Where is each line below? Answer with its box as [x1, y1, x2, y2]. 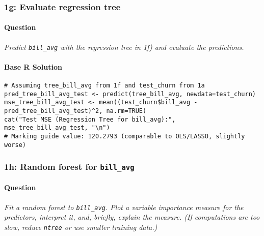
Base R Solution [4, 61, 62, 72]
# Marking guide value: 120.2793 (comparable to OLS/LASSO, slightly [4, 133, 245, 140]
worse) [4, 141, 26, 149]
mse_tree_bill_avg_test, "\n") [4, 124, 110, 132]
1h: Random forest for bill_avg [4, 160, 135, 173]
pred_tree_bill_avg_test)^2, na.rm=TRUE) [4, 107, 147, 115]
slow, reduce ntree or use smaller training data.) [4, 221, 157, 232]
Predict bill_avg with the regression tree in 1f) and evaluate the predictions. [4, 41, 244, 52]
